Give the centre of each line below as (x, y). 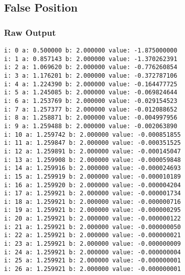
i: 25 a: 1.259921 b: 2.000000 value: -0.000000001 (92, 261)
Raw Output (30, 32)
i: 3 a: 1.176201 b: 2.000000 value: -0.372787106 (91, 75)
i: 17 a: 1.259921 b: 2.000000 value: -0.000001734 (92, 194)
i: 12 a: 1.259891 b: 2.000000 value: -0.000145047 (92, 151)
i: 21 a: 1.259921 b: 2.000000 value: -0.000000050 (92, 227)
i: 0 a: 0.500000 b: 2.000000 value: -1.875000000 (91, 50)
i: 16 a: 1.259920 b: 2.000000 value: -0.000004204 (92, 185)
